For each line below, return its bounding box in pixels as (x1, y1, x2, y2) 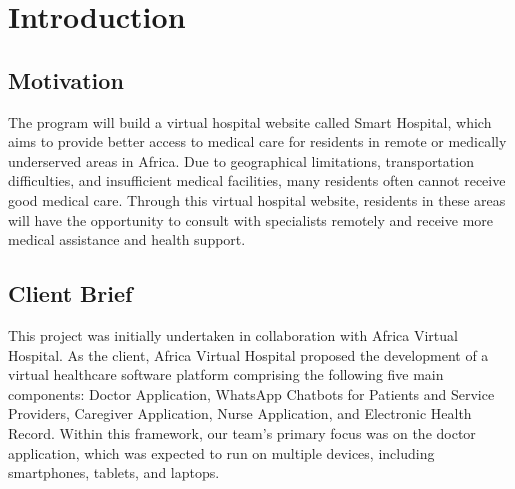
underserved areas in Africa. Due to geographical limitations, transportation (8, 150, 474, 171)
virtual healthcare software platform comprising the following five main (8, 364, 444, 385)
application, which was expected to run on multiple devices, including (8, 442, 435, 463)
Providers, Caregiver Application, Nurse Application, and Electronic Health (8, 403, 472, 424)
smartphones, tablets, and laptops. (8, 462, 220, 483)
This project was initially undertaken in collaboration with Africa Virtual (8, 324, 458, 345)
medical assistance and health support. (8, 229, 246, 250)
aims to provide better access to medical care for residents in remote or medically (8, 131, 507, 152)
